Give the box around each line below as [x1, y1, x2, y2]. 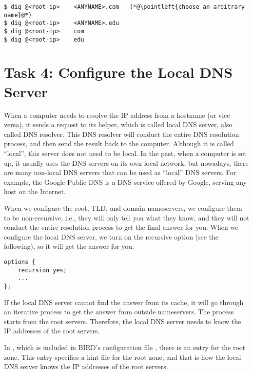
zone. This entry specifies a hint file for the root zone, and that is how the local [4, 351, 241, 362]
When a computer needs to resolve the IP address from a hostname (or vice [4, 110, 230, 120]
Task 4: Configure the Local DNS [4, 62, 233, 82]
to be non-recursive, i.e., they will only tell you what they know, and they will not [4, 212, 250, 222]
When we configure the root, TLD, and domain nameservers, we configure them [4, 202, 242, 213]
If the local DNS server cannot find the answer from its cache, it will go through [4, 297, 244, 307]
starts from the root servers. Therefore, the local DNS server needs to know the [4, 316, 241, 326]
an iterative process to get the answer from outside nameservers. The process [4, 307, 234, 317]
